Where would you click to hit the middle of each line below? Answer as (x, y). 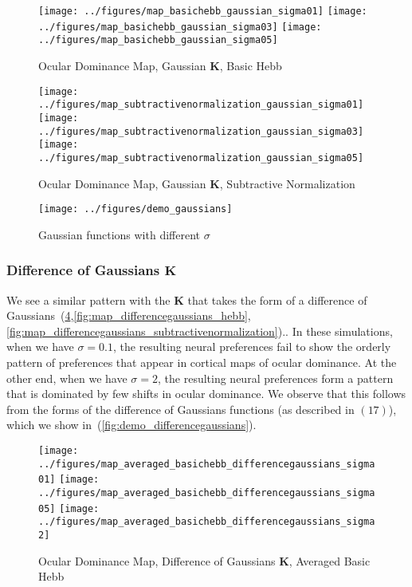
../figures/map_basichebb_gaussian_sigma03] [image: (180, 27)
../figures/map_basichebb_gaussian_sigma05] (158, 40)
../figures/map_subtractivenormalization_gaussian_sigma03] (201, 131)
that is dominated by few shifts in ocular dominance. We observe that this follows (206, 394)
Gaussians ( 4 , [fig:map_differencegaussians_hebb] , (129, 315)
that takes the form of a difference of (277, 299)
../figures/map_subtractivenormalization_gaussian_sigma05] (201, 158)
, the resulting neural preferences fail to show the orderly (252, 347)
